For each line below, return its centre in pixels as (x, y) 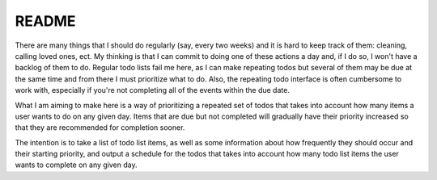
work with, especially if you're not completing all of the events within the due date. (153, 90)
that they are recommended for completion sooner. (100, 128)
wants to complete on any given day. (76, 165)
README (45, 21)
